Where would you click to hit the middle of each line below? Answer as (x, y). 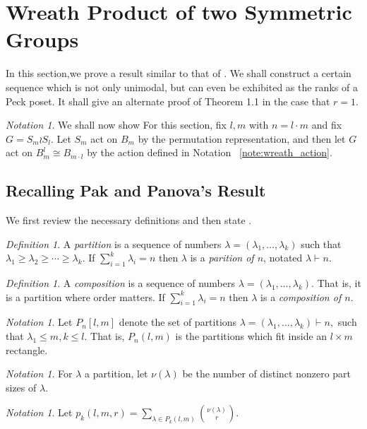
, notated (283, 258)
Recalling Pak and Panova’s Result (136, 190)
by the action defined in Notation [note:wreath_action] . (210, 152)
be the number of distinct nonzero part (267, 374)
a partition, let (116, 374)
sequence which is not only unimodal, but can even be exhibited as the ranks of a (182, 87)
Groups (42, 39)
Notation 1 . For (39, 374)
